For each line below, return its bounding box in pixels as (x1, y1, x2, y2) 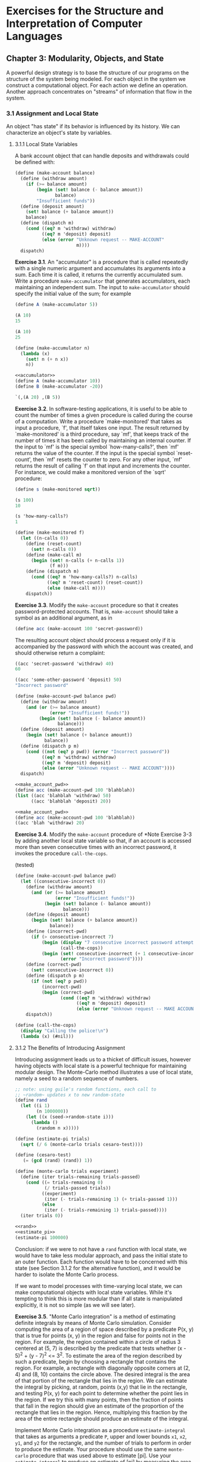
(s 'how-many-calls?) (14, 513, 68, 519)
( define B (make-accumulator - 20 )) (14, 383, 104, 390)
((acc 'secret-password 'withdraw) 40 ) (14, 661, 114, 667)
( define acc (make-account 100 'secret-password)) (14, 625, 143, 631)
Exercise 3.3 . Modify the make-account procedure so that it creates (14, 601, 179, 609)
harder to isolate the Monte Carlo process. (14, 1271, 119, 1278)
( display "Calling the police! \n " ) (20, 1027, 109, 1034)
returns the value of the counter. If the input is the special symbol (14, 449, 175, 457)
